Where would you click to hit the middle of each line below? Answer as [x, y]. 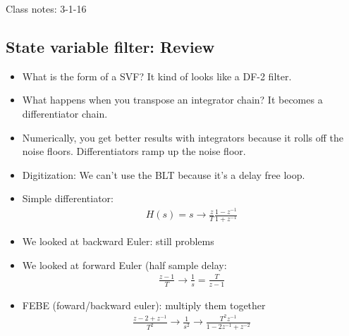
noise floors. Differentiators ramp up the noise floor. [134, 151]
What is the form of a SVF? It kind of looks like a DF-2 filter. [157, 76]
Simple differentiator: [68, 198]
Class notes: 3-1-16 [46, 8]
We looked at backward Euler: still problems [118, 241]
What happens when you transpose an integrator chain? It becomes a [172, 100]
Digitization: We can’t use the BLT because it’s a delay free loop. [164, 174]
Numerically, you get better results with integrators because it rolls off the [183, 137]
